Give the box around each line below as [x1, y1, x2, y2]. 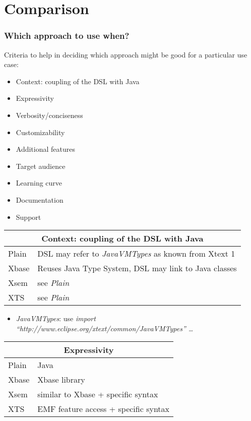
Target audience [16, 160, 66, 171]
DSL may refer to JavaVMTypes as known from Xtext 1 [37, 248, 235, 260]
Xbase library [37, 374, 85, 386]
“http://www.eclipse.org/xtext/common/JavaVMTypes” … [16, 323, 194, 333]
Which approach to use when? [4, 29, 130, 42]
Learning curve [16, 177, 62, 188]
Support [16, 211, 41, 222]
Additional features [16, 144, 75, 154]
